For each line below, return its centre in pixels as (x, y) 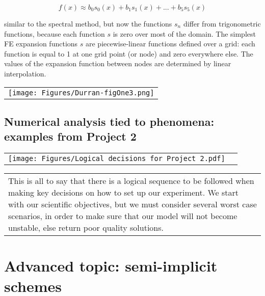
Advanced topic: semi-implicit (111, 266)
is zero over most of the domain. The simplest (184, 33)
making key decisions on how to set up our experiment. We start (124, 193)
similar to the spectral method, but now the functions (88, 23)
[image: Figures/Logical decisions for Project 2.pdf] (117, 159)
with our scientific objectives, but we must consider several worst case (132, 204)
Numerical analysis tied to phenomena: (109, 121)
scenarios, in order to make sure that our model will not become (123, 216)
